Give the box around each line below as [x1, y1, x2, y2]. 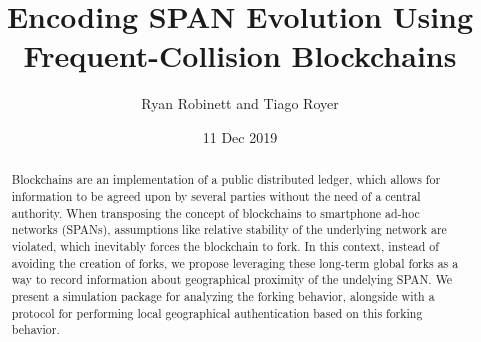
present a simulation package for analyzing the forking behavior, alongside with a [11, 287, 435, 304]
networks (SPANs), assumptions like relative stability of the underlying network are [11, 221, 447, 238]
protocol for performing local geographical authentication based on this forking [11, 304, 423, 321]
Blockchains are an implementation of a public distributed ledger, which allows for [11, 171, 441, 188]
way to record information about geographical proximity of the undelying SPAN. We [11, 271, 453, 288]
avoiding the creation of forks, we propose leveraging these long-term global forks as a [11, 254, 459, 271]
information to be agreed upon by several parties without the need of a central [11, 187, 421, 204]
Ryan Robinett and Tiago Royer [141, 93, 339, 114]
